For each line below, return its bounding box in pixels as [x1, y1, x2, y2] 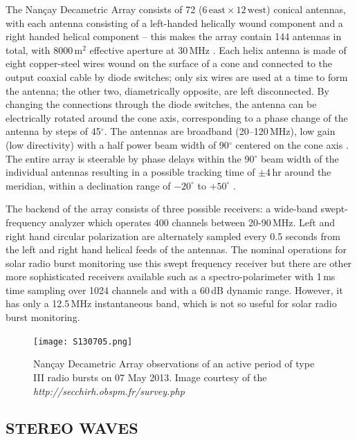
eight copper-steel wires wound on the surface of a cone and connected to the [6, 56, 333, 71]
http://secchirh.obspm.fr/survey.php [33, 383, 185, 398]
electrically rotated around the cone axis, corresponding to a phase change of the [6, 110, 348, 125]
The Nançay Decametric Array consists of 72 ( [6, 2, 203, 16]
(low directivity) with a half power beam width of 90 [6, 137, 229, 152]
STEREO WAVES [6, 417, 138, 439]
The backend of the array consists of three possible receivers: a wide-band [6, 201, 318, 216]
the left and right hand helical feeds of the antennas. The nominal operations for [6, 242, 347, 257]
